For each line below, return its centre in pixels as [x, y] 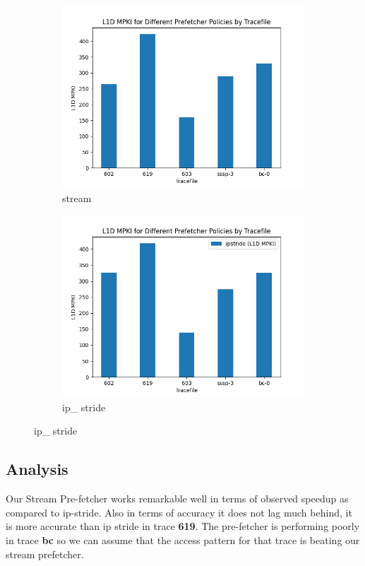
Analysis [37, 469]
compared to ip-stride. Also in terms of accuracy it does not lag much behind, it [179, 512]
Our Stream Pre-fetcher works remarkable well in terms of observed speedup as [177, 499]
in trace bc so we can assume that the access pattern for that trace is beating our [183, 540]
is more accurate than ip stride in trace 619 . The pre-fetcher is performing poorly [183, 526]
